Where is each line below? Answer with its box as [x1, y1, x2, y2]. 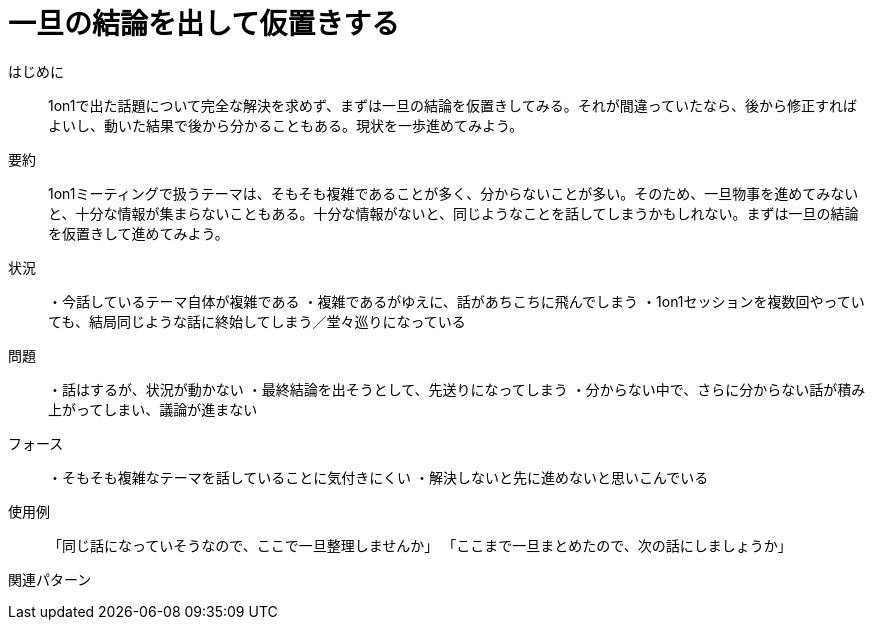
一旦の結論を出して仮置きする [8, 7, 400, 41]
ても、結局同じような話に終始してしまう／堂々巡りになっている [48, 312, 466, 330]
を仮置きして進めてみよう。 [48, 224, 229, 242]
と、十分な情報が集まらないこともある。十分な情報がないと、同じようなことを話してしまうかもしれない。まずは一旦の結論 [48, 204, 859, 222]
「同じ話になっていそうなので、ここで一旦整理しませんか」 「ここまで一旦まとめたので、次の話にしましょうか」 [48, 536, 792, 554]
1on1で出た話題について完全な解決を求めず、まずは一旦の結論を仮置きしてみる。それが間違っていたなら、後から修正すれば [48, 96, 857, 114]
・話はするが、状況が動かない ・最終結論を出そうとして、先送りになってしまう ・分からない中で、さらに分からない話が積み [48, 380, 866, 398]
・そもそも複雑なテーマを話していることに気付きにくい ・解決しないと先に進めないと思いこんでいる [48, 468, 709, 486]
